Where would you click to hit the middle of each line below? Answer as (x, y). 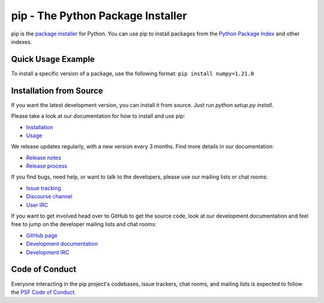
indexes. (22, 41)
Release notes (43, 158)
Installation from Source (57, 90)
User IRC (37, 205)
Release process (46, 166)
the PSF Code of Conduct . (43, 292)
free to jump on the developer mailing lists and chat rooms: (84, 224)
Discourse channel (49, 197)
